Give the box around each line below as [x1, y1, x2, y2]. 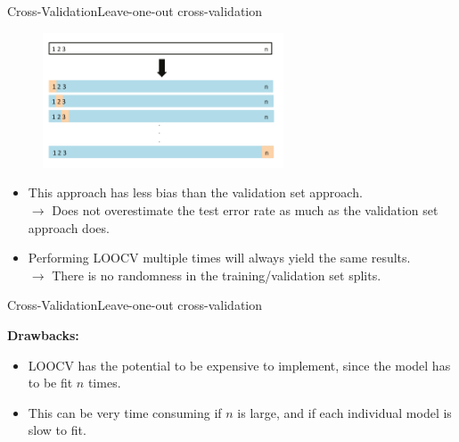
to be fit [28, 373, 73, 392]
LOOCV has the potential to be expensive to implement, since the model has [28, 355, 451, 374]
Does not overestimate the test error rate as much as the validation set [52, 200, 439, 219]
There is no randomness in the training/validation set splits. [52, 265, 381, 284]
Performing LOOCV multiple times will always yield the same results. [28, 248, 411, 267]
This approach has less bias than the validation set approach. [28, 183, 363, 202]
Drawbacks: [7, 325, 79, 344]
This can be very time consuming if [28, 403, 222, 421]
